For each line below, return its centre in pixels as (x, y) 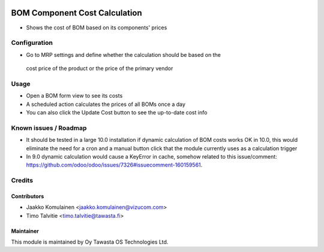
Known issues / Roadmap (49, 127)
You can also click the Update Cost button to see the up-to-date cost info (117, 112)
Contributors (28, 196)
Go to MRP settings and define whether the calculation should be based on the (124, 54)
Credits (22, 181)
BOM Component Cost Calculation (76, 13)
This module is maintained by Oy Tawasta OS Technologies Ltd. (90, 242)
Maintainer (25, 231)
